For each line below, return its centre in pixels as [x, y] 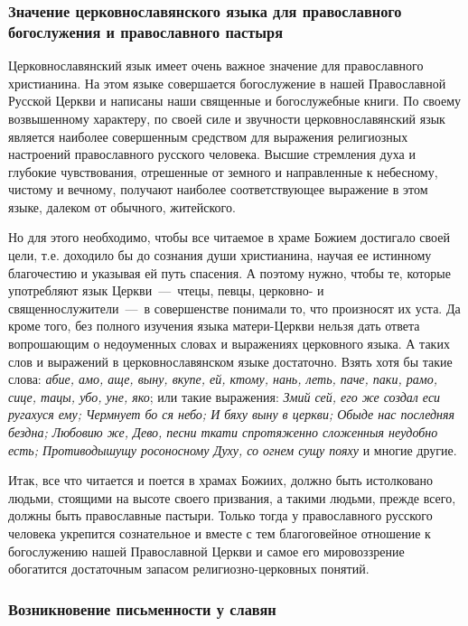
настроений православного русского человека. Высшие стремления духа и [212, 154]
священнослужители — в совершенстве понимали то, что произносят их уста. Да [234, 308]
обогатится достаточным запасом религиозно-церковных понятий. [189, 569]
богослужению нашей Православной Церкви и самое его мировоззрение [206, 551]
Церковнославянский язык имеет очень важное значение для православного [216, 65]
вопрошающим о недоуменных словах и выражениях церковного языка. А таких [229, 344]
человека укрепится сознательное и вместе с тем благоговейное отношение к [220, 533]
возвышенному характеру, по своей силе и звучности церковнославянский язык [227, 118]
